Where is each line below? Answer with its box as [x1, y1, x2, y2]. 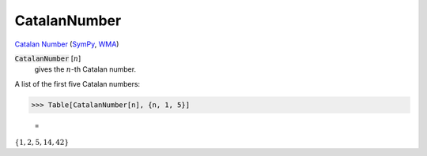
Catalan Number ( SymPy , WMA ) [14, 39, 119, 49]
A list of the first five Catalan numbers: [14, 79, 141, 88]
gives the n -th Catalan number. [34, 65, 137, 74]
